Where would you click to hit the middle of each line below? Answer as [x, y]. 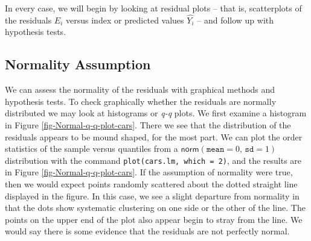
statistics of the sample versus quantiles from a [91, 149]
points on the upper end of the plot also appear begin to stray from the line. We [154, 219]
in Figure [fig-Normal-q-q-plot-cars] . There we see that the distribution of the [148, 124]
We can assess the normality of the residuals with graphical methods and [140, 89]
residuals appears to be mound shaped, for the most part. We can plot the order [154, 136]
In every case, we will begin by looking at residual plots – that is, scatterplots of [153, 8]
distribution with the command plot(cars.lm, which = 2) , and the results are [153, 160]
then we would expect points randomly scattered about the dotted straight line [151, 184]
